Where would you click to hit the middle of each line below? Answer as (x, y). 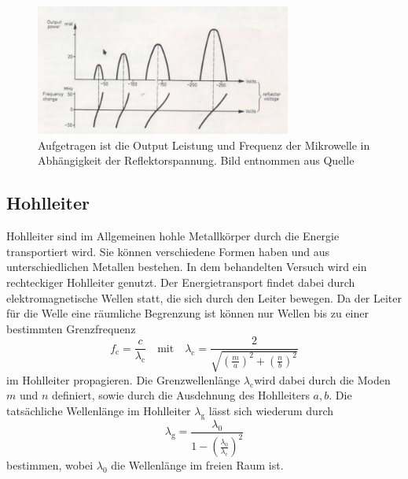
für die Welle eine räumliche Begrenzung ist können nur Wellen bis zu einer (187, 313)
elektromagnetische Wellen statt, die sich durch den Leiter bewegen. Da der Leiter (204, 297)
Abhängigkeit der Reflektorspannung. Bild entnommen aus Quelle (196, 160)
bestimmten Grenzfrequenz (71, 328)
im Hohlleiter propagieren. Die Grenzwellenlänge (123, 379)
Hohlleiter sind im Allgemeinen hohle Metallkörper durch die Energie (173, 236)
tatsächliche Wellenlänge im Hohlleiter (99, 411)
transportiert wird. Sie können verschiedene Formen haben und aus (168, 251)
